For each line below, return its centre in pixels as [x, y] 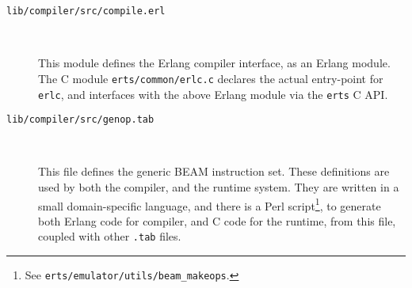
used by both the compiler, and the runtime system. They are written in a [219, 187]
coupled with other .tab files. [110, 236]
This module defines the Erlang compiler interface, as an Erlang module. [214, 63]
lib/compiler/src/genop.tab [80, 120]
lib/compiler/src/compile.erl [86, 11]
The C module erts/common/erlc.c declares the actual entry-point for [211, 78]
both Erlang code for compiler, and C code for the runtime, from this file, [217, 220]
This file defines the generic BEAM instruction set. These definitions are [214, 171]
